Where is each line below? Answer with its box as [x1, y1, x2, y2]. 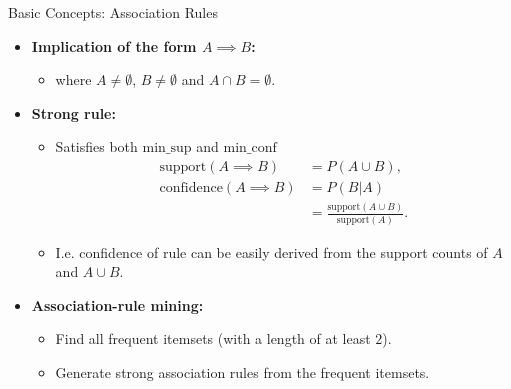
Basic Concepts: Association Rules [8, 2, 218, 22]
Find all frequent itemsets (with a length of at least [55, 328, 371, 349]
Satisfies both [55, 136, 138, 157]
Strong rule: [31, 102, 116, 123]
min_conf [223, 141, 277, 156]
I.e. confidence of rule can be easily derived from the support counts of [55, 241, 488, 262]
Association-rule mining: [31, 294, 204, 315]
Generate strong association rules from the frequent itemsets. [55, 362, 430, 383]
